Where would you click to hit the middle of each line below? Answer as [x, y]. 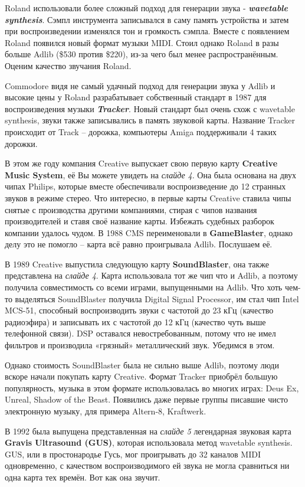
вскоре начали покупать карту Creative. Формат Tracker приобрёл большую [141, 376]
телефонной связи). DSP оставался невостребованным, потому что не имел [140, 333]
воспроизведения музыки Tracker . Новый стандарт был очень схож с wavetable [150, 108]
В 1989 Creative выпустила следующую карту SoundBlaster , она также [137, 264]
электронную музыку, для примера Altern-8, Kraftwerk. [106, 411]
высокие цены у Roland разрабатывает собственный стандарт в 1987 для [136, 97]
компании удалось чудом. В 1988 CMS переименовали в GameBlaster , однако [149, 232]
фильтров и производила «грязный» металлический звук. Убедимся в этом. [140, 345]
